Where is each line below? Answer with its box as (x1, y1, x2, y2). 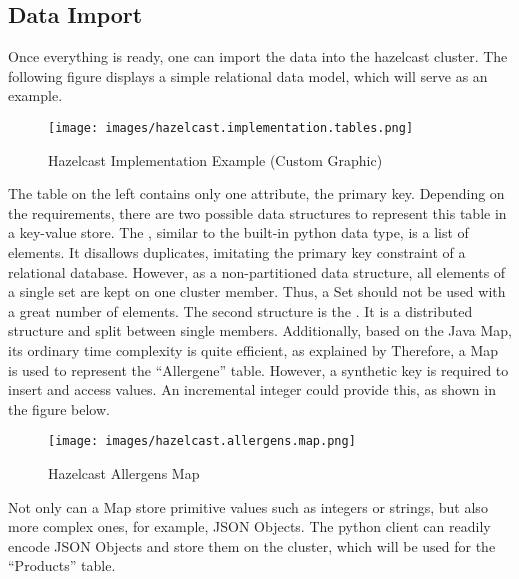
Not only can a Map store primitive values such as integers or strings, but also (8, 496, 488, 517)
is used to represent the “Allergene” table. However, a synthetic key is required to (8, 359, 509, 380)
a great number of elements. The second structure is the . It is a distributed (8, 300, 473, 321)
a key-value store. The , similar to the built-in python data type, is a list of (8, 222, 469, 243)
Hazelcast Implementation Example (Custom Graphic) (48, 149, 383, 170)
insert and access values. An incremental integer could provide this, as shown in (8, 379, 496, 400)
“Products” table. (8, 555, 116, 576)
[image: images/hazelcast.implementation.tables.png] (48, 120, 414, 135)
